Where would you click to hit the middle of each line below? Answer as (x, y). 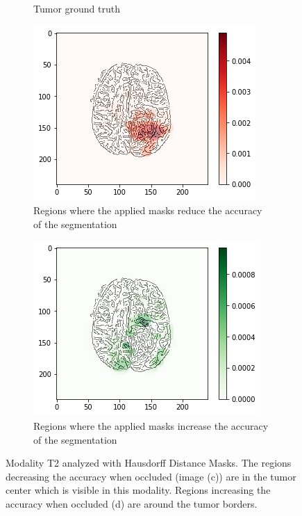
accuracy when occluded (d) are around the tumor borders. (132, 503)
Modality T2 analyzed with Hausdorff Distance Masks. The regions (149, 463)
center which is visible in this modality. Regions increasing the (138, 490)
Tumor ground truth (77, 8)
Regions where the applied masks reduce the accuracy (148, 210)
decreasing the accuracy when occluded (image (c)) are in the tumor (151, 476)
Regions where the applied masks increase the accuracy (151, 425)
